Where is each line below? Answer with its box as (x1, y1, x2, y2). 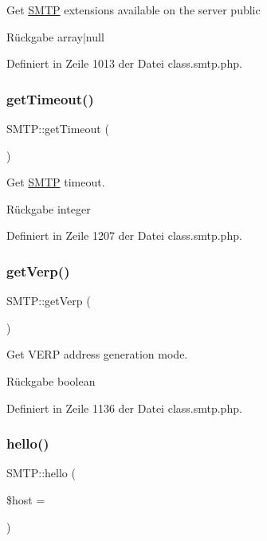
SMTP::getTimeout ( (6, 120, 109, 136)
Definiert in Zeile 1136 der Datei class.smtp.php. (6, 399, 242, 416)
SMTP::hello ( (6, 465, 76, 481)
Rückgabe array (6, 28, 83, 45)
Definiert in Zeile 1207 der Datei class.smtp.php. (6, 227, 242, 244)
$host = (6, 491, 45, 508)
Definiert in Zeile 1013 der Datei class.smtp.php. (6, 55, 242, 72)
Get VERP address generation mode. (6, 346, 188, 363)
